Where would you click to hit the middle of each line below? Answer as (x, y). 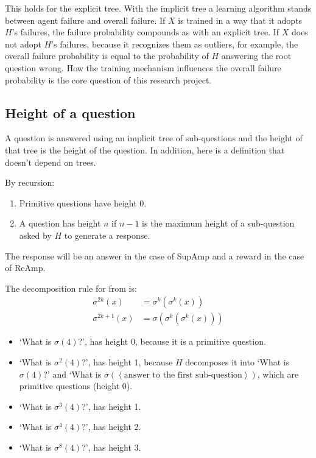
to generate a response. (107, 235)
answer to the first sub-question (183, 375)
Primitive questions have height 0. (83, 203)
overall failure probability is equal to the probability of (107, 56)
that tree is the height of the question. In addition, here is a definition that (145, 150)
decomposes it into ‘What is (237, 361)
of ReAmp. (25, 268)
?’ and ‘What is (72, 374)
